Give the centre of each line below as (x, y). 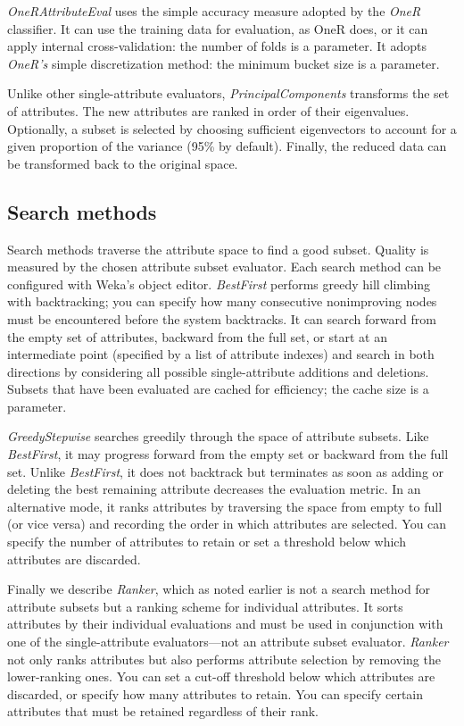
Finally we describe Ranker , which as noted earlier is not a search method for (219, 589)
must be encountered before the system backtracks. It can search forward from (222, 318)
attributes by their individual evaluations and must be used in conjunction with (225, 624)
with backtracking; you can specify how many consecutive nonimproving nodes (222, 301)
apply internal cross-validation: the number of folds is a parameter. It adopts (217, 46)
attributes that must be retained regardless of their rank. (163, 711)
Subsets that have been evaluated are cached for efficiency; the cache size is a (218, 389)
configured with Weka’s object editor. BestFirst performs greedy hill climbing (219, 284)
